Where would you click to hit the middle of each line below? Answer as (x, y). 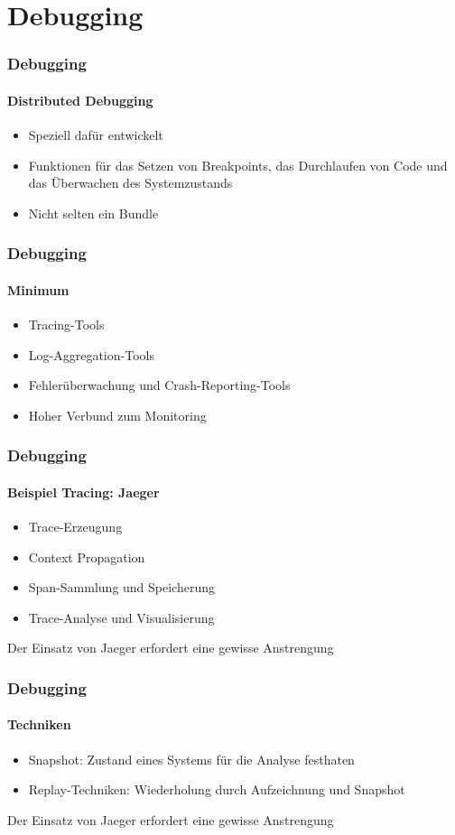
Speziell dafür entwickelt (96, 135)
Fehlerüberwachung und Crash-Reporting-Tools (159, 385)
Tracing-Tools (66, 325)
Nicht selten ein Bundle (93, 213)
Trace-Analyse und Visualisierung (121, 617)
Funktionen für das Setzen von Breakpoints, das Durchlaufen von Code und (238, 165)
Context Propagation (87, 557)
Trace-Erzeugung (75, 527)
